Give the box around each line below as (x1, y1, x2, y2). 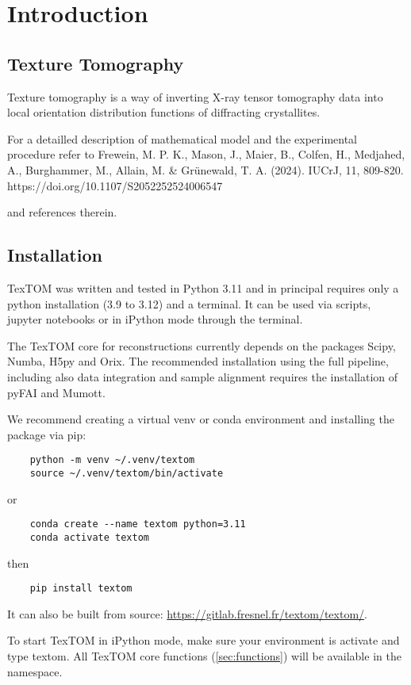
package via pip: (7, 426, 86, 442)
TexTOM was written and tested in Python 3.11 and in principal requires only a (7, 279, 399, 296)
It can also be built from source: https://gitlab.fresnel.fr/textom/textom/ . (7, 605, 367, 622)
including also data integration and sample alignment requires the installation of (7, 368, 398, 385)
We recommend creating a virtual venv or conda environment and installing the (7, 411, 394, 427)
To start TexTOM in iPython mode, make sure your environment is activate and (7, 632, 400, 649)
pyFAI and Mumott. (7, 384, 106, 400)
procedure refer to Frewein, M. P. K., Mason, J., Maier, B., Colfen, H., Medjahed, (7, 146, 405, 163)
